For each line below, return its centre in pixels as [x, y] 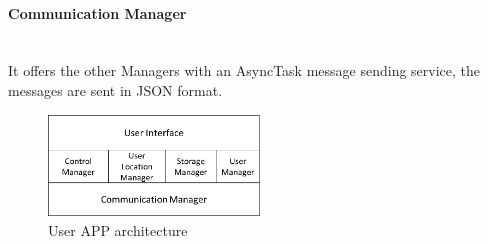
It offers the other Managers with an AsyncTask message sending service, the [244, 70]
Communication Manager [97, 12]
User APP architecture [118, 229]
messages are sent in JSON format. [115, 89]
